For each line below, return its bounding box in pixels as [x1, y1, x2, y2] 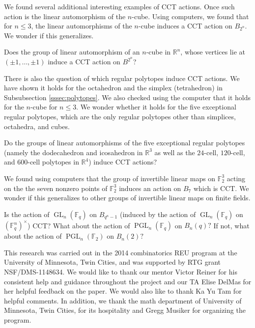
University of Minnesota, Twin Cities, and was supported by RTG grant [4, 257, 221, 267]
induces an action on [119, 183, 181, 193]
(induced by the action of [119, 209, 196, 219]
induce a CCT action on [48, 56, 120, 67]
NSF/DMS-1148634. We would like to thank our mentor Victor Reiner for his [4, 267, 237, 277]
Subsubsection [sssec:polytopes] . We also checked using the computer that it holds [4, 92, 251, 102]
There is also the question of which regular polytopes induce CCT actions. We [4, 73, 240, 83]
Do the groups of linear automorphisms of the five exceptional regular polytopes [4, 137, 245, 148]
